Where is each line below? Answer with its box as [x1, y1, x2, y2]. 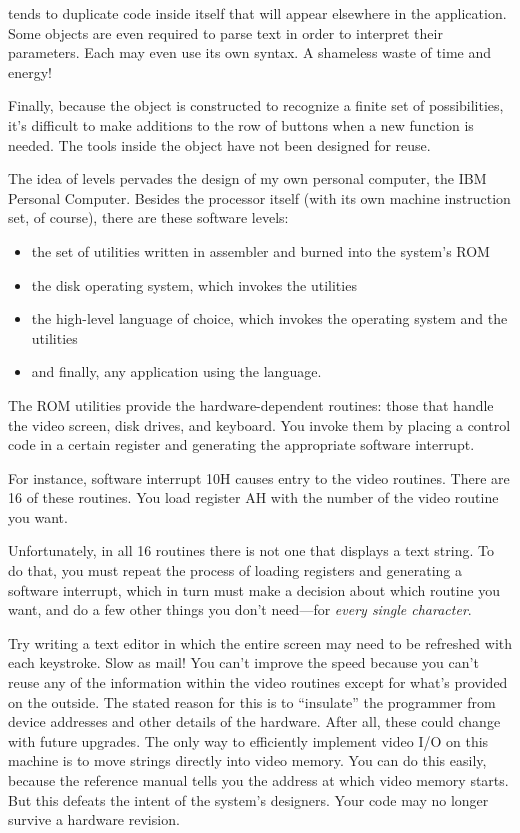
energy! [8, 61, 52, 82]
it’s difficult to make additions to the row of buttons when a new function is [8, 114, 474, 135]
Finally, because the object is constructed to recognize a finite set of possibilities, [8, 95, 504, 116]
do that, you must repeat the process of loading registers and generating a [8, 560, 463, 581]
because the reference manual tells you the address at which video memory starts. [8, 770, 509, 790]
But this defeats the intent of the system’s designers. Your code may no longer [8, 789, 489, 810]
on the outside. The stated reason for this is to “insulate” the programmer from [8, 691, 496, 712]
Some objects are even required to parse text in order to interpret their [8, 22, 443, 43]
